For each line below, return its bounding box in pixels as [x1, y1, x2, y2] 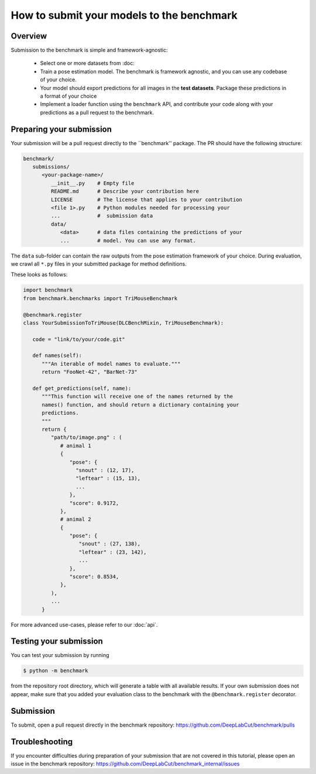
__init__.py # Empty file [50, 180, 135, 187]
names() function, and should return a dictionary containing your [42, 401, 239, 408]
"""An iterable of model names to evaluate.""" [42, 360, 181, 367]
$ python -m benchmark [23, 668, 88, 674]
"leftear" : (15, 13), [75, 475, 140, 482]
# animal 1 [60, 442, 92, 449]
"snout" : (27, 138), [78, 541, 140, 547]
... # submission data [50, 212, 153, 219]
